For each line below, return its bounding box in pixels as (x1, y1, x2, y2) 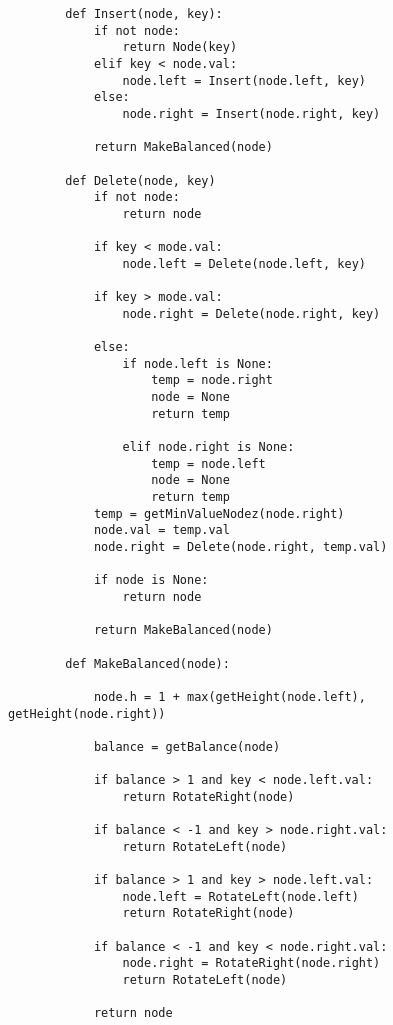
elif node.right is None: (122, 440, 295, 455)
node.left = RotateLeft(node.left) (122, 889, 359, 904)
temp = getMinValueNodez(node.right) (93, 506, 345, 521)
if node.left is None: (122, 356, 273, 371)
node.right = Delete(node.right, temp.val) (93, 540, 388, 554)
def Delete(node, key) (65, 173, 216, 188)
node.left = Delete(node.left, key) (122, 256, 366, 271)
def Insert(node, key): (65, 7, 223, 21)
